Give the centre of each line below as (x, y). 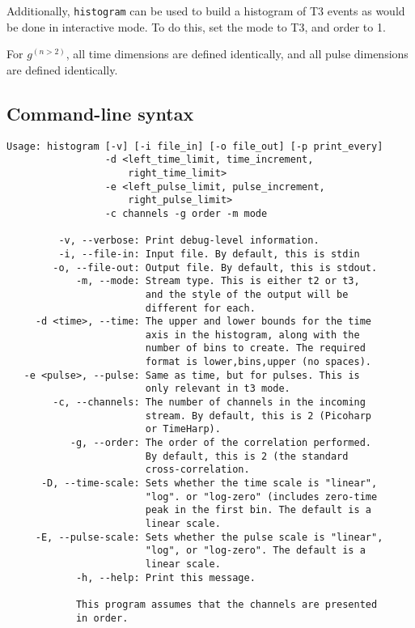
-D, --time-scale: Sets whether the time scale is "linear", (209, 484)
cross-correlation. (197, 470)
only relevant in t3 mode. (218, 389)
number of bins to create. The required (255, 348)
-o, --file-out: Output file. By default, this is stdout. (215, 267)
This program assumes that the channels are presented (227, 604)
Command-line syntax (100, 113)
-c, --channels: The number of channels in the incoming (209, 403)
